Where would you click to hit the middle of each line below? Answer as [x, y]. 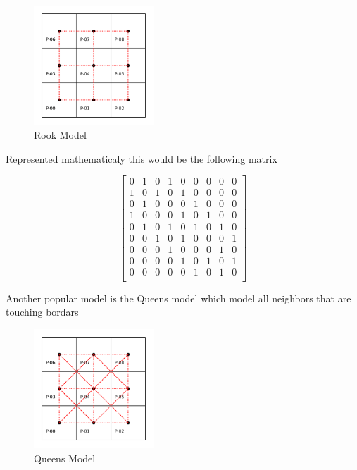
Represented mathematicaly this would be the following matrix [142, 158]
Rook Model [60, 135]
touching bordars [42, 312]
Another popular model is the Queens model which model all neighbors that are [178, 298]
